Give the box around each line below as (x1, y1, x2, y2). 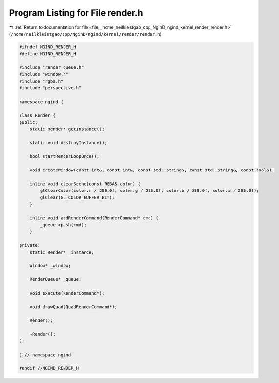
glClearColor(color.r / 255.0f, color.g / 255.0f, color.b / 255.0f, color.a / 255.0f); (40, 188, 259, 193)
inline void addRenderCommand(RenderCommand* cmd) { (29, 215, 159, 221)
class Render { (19, 112, 56, 118)
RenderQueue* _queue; (29, 277, 82, 282)
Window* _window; (29, 263, 71, 269)
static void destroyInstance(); (29, 140, 107, 146)
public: (19, 120, 38, 125)
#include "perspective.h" (19, 85, 82, 91)
